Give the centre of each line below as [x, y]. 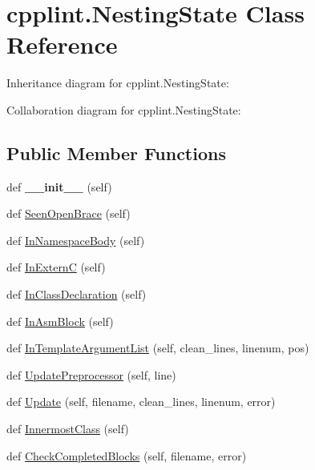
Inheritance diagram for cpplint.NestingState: [118, 83]
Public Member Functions [116, 153]
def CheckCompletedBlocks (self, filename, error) [127, 455]
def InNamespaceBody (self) [76, 240]
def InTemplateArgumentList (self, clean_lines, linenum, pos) [158, 348]
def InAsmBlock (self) [60, 321]
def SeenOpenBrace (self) [69, 213]
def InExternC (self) [56, 267]
